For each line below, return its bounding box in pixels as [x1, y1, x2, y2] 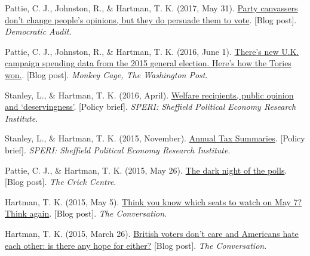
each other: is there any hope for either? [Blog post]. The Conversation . [5, 239, 267, 251]
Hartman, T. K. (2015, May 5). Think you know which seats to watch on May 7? [5, 195, 302, 208]
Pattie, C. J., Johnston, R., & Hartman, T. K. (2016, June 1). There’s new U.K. [5, 45, 299, 57]
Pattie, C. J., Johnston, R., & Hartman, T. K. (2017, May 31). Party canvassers [5, 2, 298, 14]
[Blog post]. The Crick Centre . [5, 175, 116, 188]
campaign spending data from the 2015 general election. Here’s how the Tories [5, 57, 291, 69]
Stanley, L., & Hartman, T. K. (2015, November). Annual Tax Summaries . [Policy [5, 132, 305, 144]
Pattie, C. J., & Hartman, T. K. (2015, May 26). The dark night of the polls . [5, 164, 287, 176]
